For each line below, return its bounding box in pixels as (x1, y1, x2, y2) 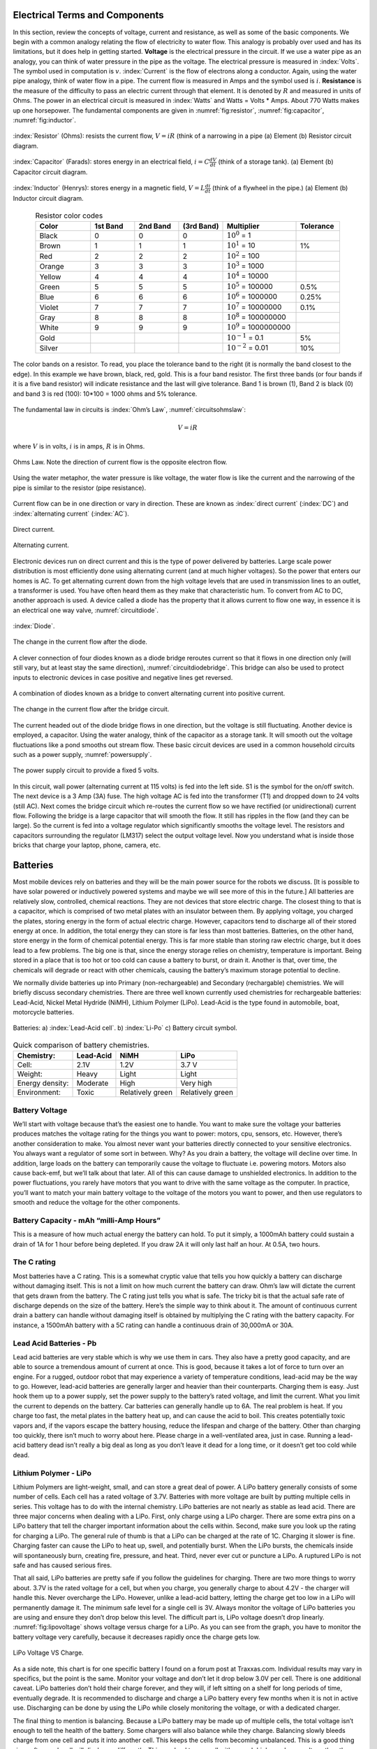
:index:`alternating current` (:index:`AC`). (13, 509, 129, 518)
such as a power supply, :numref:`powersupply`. (13, 750, 152, 758)
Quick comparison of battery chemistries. (13, 1040, 150, 1050)
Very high (180, 1078, 212, 1088)
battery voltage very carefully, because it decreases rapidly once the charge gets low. (13, 1632, 260, 1641)
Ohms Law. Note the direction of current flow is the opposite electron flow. (13, 458, 228, 466)
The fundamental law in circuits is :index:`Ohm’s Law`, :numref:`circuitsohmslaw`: (13, 406, 246, 414)
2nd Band (138, 221, 171, 231)
